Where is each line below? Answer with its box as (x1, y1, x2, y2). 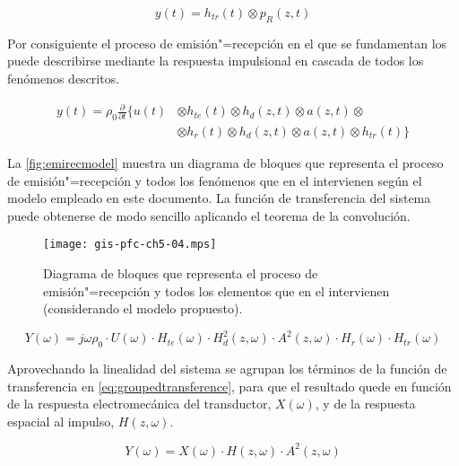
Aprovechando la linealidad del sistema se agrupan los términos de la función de (7, 359, 447, 378)
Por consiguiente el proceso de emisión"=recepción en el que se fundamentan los (7, 33, 447, 52)
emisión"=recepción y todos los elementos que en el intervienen (43, 281, 390, 300)
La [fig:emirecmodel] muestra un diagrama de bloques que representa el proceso (7, 153, 444, 171)
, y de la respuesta (315, 394, 416, 413)
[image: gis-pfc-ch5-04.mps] (43, 238, 217, 251)
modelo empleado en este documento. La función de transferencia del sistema (7, 189, 431, 207)
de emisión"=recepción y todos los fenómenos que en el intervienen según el (7, 171, 422, 189)
